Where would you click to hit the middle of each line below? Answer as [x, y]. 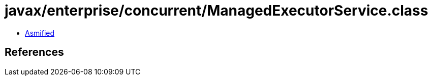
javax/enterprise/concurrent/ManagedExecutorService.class [217, 11]
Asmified [40, 33]
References [34, 52]
